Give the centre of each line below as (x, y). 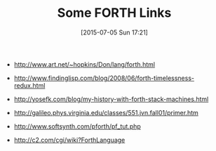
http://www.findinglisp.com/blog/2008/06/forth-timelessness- (104, 78)
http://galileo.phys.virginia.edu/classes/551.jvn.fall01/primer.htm (106, 112)
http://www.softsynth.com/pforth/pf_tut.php (77, 126)
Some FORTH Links (114, 13)
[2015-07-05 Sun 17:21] (114, 32)
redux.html (29, 85)
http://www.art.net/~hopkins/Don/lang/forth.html (85, 64)
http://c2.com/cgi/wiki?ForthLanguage (69, 140)
